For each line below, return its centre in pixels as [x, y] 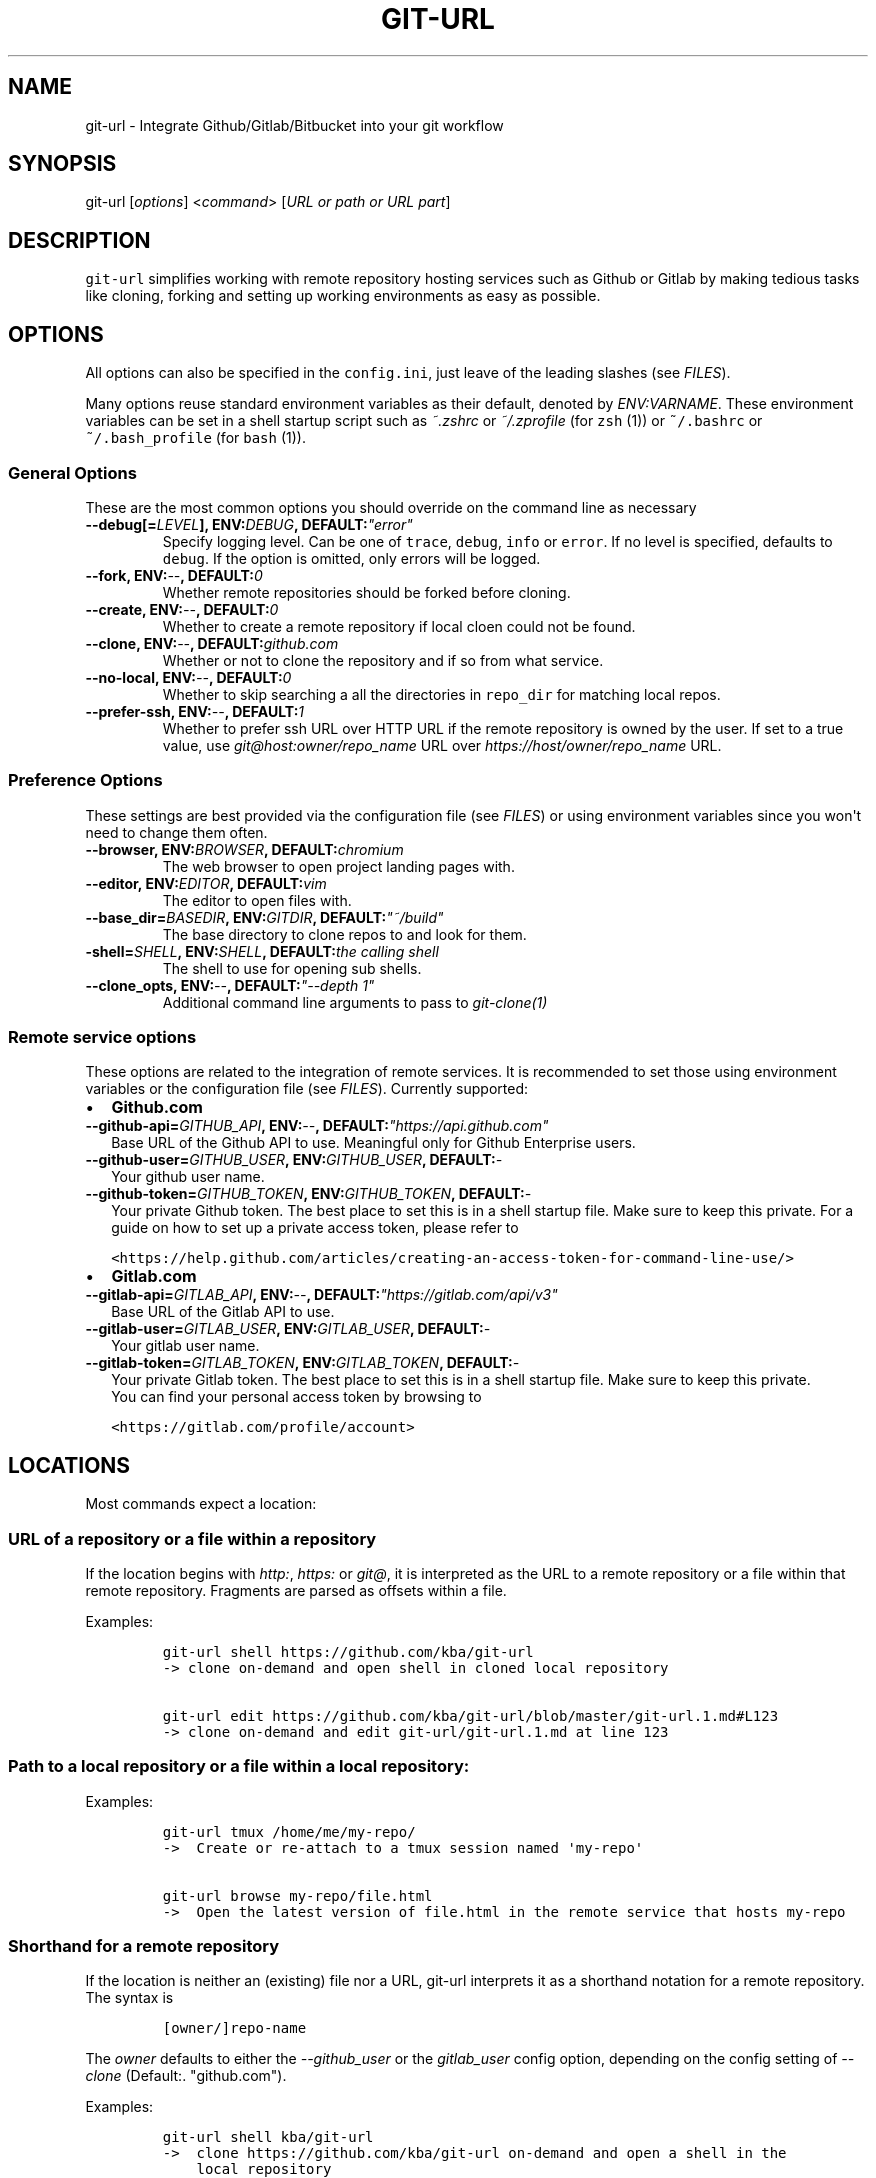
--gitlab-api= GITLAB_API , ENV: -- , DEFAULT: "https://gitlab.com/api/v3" [321, 1295]
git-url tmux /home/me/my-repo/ [289, 1831]
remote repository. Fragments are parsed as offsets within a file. [296, 1590]
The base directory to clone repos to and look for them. [344, 934]
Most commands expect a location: [201, 1504]
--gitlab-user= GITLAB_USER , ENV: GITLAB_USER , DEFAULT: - [288, 1329]
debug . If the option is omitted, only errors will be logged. [351, 558]
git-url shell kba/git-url [268, 2137]
